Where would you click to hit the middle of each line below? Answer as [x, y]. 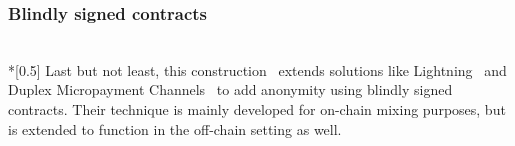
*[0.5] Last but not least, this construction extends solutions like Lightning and [257, 69]
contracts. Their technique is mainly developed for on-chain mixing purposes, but [257, 109]
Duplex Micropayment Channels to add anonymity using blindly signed [230, 89]
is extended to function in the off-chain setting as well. [175, 128]
